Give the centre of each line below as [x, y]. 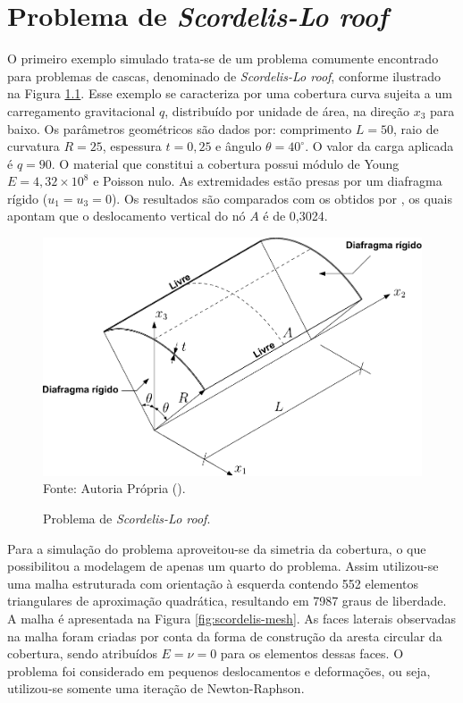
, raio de [416, 128]
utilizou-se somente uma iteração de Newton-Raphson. [156, 688]
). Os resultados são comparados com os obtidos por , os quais [282, 198]
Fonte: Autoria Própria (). [114, 488]
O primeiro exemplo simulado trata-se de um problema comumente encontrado [223, 59]
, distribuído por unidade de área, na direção [287, 110]
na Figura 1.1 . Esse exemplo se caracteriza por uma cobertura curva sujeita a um [230, 93]
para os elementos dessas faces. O [312, 653]
